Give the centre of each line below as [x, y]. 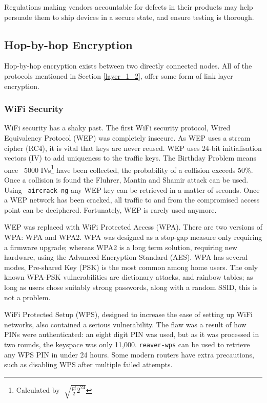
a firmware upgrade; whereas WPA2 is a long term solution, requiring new [121, 247]
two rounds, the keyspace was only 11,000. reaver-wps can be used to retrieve [127, 344]
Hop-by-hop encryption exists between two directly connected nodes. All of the [128, 66]
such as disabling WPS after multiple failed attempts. [88, 364]
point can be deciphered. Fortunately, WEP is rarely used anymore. [110, 209]
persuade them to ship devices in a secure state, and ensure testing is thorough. [129, 17]
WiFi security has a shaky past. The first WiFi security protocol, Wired [117, 128]
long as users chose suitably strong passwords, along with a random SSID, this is [131, 287]
